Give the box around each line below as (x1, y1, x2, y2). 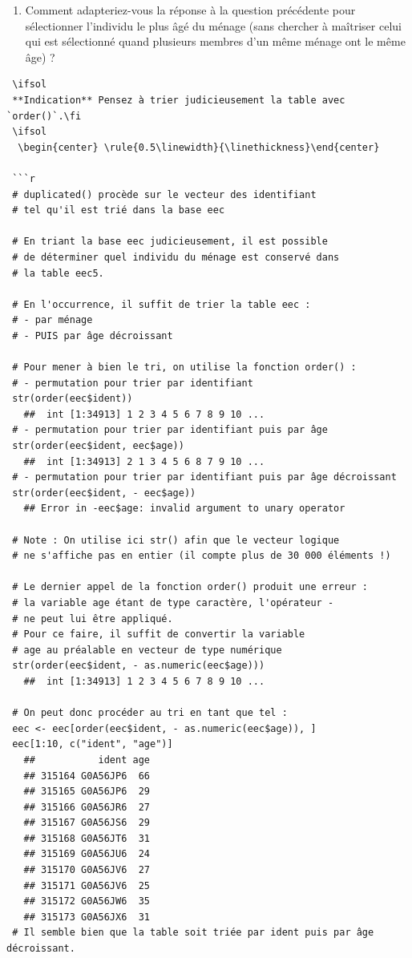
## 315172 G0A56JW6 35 (23, 895, 150, 907)
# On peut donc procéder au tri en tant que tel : (12, 707, 288, 719)
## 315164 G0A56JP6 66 (23, 770, 150, 782)
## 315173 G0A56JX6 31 (23, 911, 150, 923)
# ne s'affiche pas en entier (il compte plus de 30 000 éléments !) (12, 550, 391, 562)
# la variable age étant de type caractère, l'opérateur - (12, 596, 334, 608)
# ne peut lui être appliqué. (12, 612, 173, 625)
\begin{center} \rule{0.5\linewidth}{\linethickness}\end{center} (18, 141, 380, 153)
